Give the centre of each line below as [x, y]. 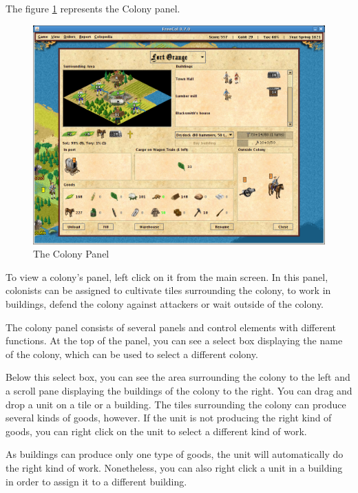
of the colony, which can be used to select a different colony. [132, 354]
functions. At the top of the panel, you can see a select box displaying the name [174, 340]
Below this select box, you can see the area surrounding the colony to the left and [178, 377]
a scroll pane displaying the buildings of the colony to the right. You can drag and [179, 390]
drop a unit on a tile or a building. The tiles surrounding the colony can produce [176, 404]
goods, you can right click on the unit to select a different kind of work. [156, 431]
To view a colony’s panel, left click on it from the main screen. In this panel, [167, 276]
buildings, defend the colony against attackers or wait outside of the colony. [165, 303]
